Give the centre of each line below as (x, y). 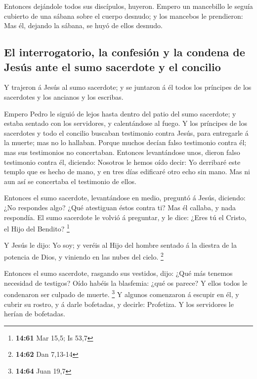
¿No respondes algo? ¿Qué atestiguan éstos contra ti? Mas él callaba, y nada (120, 207)
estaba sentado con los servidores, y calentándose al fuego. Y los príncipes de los (126, 123)
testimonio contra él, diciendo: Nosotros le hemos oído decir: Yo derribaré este (122, 162)
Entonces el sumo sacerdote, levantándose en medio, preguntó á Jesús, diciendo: (125, 198)
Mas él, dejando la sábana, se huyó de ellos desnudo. (83, 25)
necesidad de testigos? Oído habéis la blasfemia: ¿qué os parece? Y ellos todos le (126, 283)
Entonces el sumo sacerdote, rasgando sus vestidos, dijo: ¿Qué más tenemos (118, 273)
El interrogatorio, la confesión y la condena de (125, 52)
